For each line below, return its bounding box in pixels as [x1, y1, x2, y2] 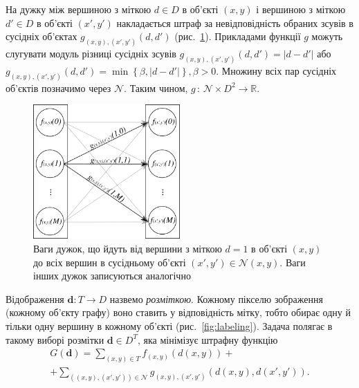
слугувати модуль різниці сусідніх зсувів [6, 46, 176, 61]
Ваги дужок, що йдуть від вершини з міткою [33, 241, 222, 255]
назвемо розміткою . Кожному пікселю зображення [109, 291, 323, 306]
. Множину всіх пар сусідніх [216, 63, 337, 77]
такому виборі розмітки [6, 332, 104, 347]
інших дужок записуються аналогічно [33, 268, 191, 283]
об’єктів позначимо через [6, 80, 111, 95]
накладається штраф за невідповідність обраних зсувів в [116, 15, 353, 30]
